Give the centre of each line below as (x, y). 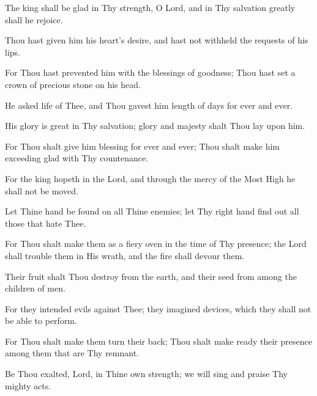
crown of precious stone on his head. (73, 84)
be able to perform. (41, 321)
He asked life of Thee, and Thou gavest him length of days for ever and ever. (149, 105)
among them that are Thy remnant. (72, 353)
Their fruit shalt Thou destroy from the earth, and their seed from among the (151, 276)
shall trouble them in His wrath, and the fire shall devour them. (125, 255)
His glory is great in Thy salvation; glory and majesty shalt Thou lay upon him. (155, 126)
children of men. (35, 288)
